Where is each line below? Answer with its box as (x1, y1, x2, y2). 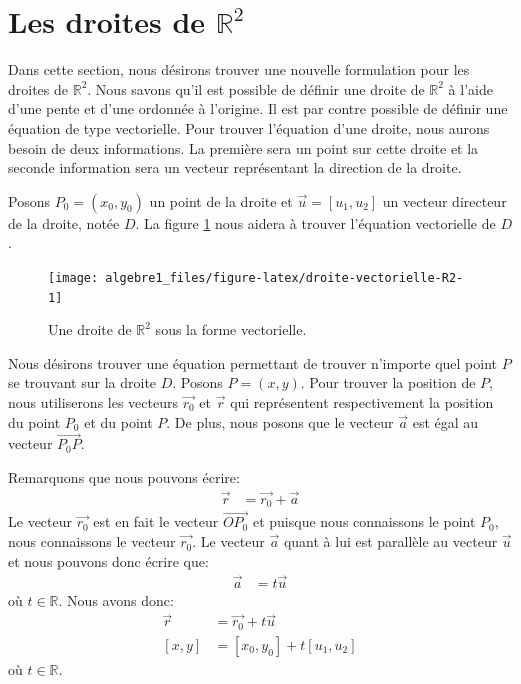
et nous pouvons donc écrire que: (8, 550, 209, 571)
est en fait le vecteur (93, 511, 219, 532)
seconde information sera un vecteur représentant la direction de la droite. (8, 157, 462, 178)
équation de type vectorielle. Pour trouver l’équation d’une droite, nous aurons (8, 117, 490, 138)
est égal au (412, 411, 479, 432)
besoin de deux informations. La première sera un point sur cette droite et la (8, 137, 479, 158)
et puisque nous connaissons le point (252, 511, 476, 532)
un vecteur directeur (382, 190, 507, 211)
